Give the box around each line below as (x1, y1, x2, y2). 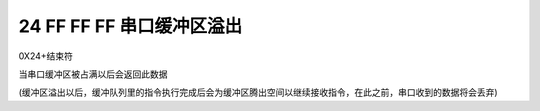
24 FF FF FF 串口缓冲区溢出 (18, 15, 243, 37)
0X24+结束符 (18, 50, 74, 62)
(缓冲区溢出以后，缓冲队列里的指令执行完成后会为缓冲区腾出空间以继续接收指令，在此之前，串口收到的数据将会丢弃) (18, 86, 499, 99)
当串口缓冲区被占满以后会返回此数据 (18, 68, 168, 80)
